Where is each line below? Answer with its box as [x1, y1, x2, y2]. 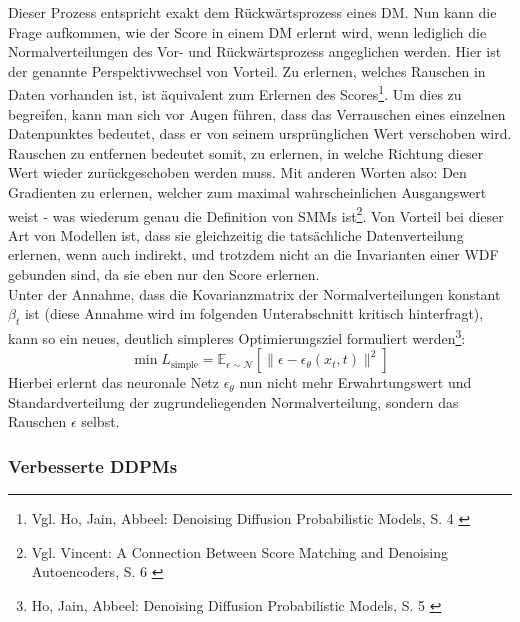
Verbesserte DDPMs [8, 453, 178, 478]
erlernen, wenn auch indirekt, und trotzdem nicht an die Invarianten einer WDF [8, 244, 499, 265]
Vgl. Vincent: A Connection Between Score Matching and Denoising [31, 541, 449, 562]
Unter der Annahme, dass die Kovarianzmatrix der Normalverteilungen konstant [8, 283, 501, 304]
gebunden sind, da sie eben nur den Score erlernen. [8, 264, 320, 285]
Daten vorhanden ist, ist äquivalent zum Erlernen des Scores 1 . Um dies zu [8, 81, 462, 105]
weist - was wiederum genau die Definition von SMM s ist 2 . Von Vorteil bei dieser [8, 202, 504, 226]
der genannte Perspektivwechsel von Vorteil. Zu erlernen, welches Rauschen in [8, 60, 486, 81]
